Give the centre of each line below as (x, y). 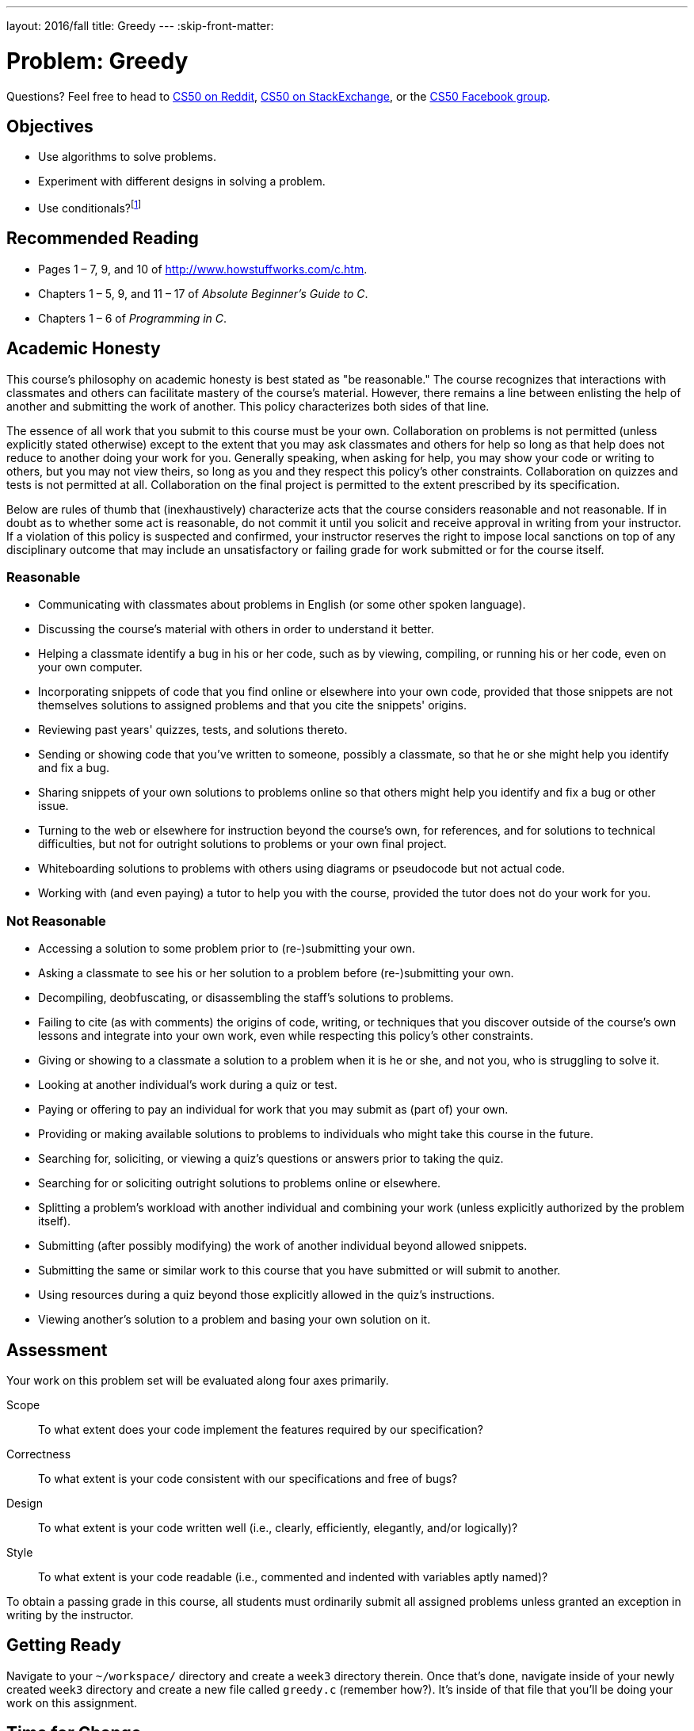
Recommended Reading (103, 239)
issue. (53, 806)
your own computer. (90, 667)
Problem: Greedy (97, 61)
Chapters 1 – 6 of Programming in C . (133, 318)
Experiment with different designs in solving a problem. (182, 182)
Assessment (57, 1350)
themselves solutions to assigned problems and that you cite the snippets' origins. (253, 705)
